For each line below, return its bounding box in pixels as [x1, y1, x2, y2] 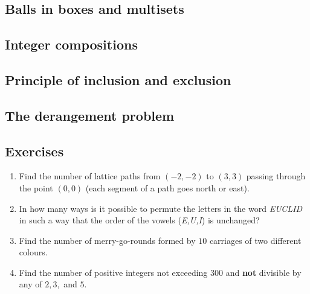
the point [19, 181, 53, 194]
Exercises [5, 141, 64, 160]
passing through [246, 170, 306, 182]
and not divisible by [225, 266, 302, 278]
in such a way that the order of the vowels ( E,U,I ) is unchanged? [19, 214, 260, 226]
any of [19, 278, 42, 290]
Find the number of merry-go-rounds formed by [19, 234, 196, 246]
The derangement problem [5, 106, 175, 124]
